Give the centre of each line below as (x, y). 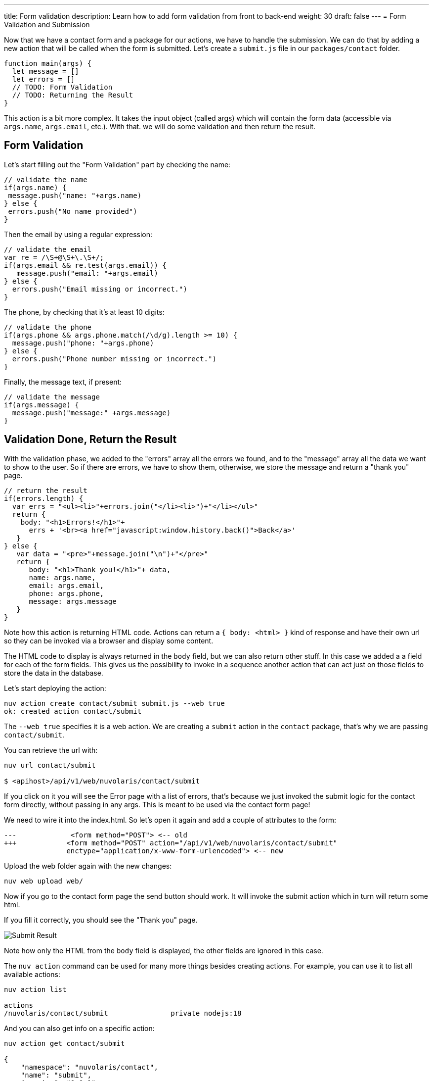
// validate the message (52, 397)
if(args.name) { (35, 187)
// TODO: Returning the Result (73, 95)
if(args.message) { (42, 405)
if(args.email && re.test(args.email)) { (85, 265)
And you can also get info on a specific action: (79, 1028)
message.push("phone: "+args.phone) (83, 343)
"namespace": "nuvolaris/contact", (89, 1067)
